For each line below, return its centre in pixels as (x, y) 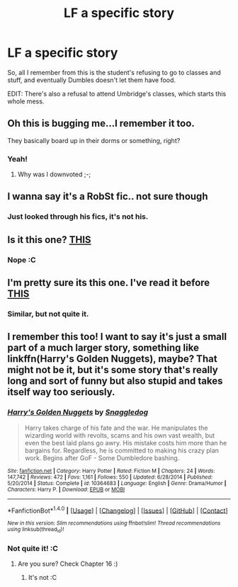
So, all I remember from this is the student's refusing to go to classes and (114, 72)
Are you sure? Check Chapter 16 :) (68, 564)
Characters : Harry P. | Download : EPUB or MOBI (66, 489)
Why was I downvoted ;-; (54, 174)
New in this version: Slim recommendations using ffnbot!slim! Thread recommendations (114, 523)
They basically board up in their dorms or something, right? (94, 140)
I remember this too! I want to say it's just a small (117, 337)
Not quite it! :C (33, 548)
